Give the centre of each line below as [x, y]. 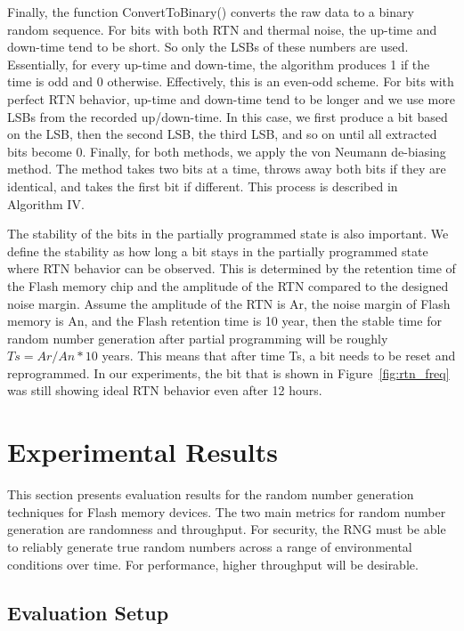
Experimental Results [142, 452]
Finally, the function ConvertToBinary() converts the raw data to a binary [211, 12]
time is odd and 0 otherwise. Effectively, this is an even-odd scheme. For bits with [231, 81]
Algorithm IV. [46, 203]
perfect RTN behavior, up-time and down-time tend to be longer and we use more [231, 98]
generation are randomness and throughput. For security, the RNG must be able [227, 529]
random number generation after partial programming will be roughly [198, 338]
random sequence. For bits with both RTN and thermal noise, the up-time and [222, 29]
